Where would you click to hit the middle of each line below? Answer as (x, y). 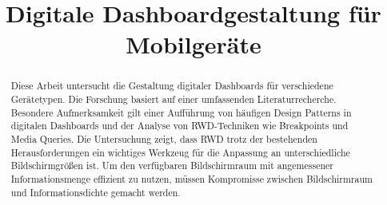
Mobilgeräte (193, 44)
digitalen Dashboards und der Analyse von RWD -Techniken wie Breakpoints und (180, 126)
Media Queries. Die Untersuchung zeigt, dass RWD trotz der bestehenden (164, 138)
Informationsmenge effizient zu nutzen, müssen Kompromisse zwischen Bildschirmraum (192, 178)
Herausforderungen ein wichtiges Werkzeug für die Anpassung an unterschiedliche (180, 152)
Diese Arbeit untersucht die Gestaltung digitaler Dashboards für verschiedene (172, 86)
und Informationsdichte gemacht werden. (96, 192)
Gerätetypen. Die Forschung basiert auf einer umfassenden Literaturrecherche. (174, 99)
